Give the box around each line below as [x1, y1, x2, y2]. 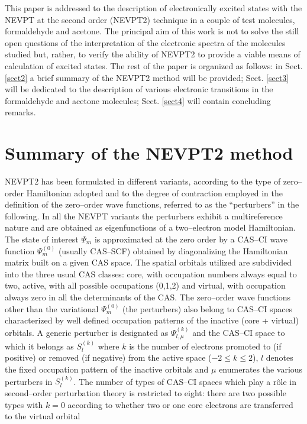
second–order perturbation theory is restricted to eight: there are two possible [5, 387, 286, 399]
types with [5, 398, 43, 410]
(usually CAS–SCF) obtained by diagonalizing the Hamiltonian [58, 244, 288, 257]
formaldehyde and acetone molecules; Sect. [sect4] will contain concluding [5, 94, 271, 106]
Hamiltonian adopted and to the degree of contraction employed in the [26, 186, 283, 199]
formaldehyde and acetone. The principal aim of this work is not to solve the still [5, 25, 299, 37]
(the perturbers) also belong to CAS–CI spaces [122, 302, 293, 315]
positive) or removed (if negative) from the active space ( [5, 351, 212, 364]
